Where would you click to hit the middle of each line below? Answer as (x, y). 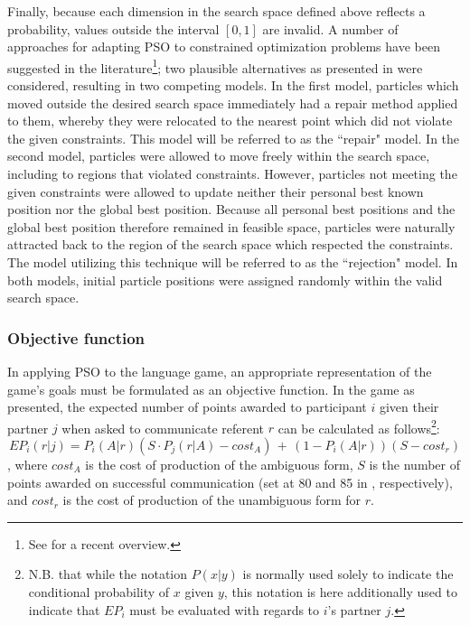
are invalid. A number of (330, 28)
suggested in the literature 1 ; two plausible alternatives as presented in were (215, 66)
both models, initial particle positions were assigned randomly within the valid (225, 280)
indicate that (64, 609)
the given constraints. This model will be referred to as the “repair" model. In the (234, 138)
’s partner (354, 609)
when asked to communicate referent (163, 428)
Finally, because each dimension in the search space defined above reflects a (216, 11)
